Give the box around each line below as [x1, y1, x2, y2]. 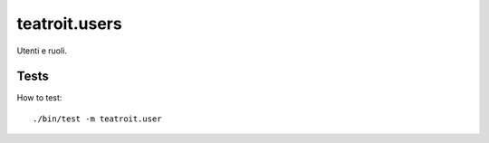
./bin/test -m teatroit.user [33, 113, 162, 124]
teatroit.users [16, 14, 122, 33]
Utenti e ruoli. [16, 45, 68, 56]
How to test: [16, 92, 62, 103]
